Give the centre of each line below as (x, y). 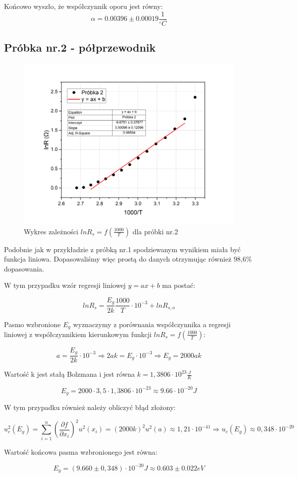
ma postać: (179, 285)
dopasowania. (24, 268)
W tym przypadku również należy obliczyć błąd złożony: (90, 407)
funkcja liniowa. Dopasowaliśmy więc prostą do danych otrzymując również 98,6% (128, 259)
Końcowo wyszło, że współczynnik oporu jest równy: (84, 6)
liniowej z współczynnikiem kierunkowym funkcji (78, 334)
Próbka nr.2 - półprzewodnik (80, 47)
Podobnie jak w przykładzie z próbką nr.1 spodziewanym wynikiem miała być (122, 249)
